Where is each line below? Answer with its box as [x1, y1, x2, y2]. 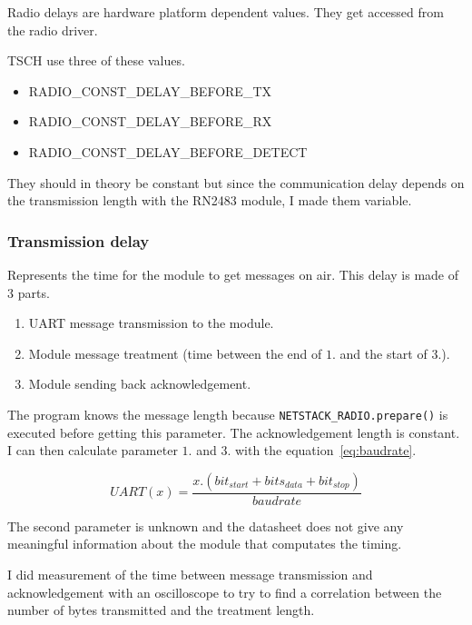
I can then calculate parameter [7, 441, 178, 460]
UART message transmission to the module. [28, 313, 274, 332]
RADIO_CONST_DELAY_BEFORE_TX [28, 81, 271, 100]
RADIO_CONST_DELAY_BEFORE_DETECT [28, 142, 308, 161]
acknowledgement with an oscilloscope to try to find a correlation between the [7, 582, 442, 601]
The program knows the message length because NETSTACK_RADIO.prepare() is [7, 404, 448, 423]
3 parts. [7, 283, 50, 302]
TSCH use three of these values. [7, 51, 185, 70]
